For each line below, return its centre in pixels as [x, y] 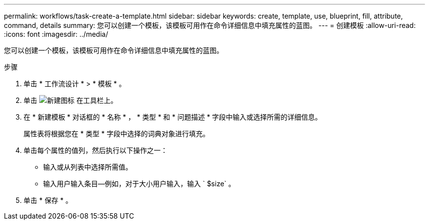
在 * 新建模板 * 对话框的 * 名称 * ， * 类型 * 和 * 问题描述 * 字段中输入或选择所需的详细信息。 [173, 117]
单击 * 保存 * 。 [48, 200]
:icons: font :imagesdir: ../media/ [56, 34]
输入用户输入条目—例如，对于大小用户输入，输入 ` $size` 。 [139, 184]
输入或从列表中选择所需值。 [88, 167]
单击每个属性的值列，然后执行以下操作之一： [95, 150]
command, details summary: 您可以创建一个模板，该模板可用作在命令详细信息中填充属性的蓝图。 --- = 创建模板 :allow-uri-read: [210, 25]
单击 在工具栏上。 [71, 100]
